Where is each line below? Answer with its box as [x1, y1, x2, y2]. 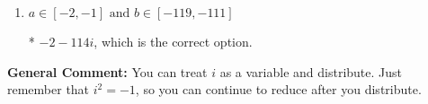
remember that [7, 80, 90, 99]
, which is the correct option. [94, 32, 253, 50]
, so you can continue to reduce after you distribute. [135, 80, 422, 99]
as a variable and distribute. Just [219, 62, 403, 81]
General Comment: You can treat [7, 62, 208, 81]
